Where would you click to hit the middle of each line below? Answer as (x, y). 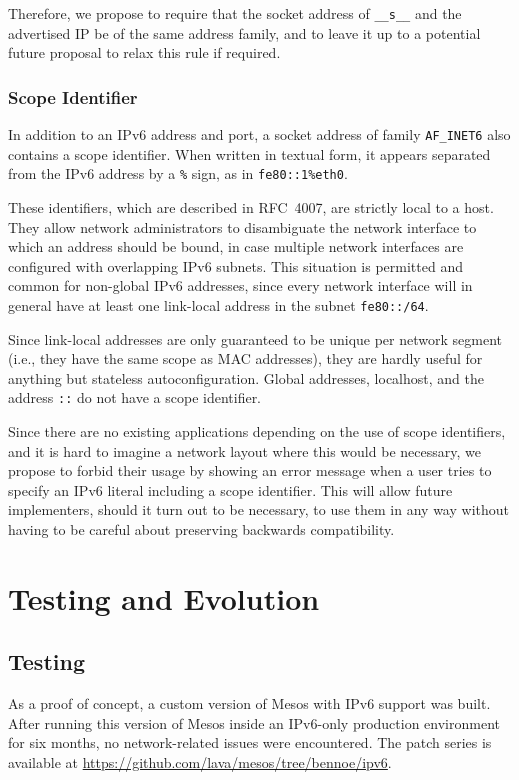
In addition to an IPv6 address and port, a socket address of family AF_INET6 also (259, 134)
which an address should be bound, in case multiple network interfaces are (236, 246)
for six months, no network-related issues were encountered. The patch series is (250, 742)
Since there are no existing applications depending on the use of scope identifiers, (257, 431)
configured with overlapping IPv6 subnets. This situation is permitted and (235, 265)
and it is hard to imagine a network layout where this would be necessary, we (244, 450)
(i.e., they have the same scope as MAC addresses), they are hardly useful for (245, 358)
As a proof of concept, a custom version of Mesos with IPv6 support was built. (249, 703)
